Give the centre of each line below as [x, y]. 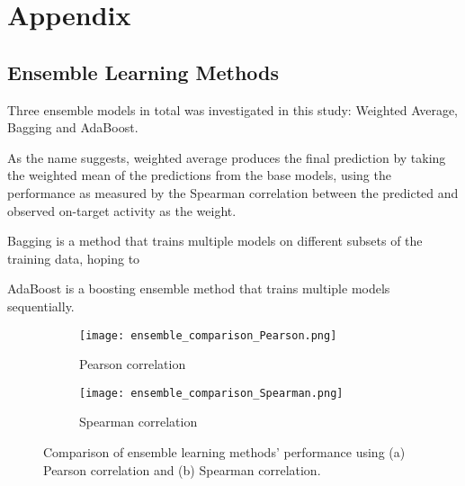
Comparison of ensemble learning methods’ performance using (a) [224, 452]
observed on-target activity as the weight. [122, 210]
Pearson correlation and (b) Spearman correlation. [182, 469]
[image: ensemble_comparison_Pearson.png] [208, 335]
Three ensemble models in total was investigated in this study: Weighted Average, [233, 109]
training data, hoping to [74, 258]
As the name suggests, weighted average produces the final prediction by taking [227, 157]
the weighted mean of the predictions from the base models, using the [199, 175]
